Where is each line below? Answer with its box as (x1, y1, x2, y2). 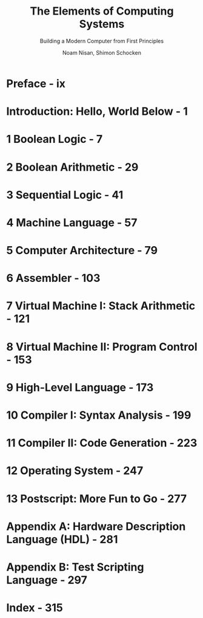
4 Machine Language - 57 (6, 216, 138, 229)
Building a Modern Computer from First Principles (39, 37, 164, 44)
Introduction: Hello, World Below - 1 (6, 105, 188, 118)
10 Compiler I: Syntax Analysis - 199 (6, 408, 191, 422)
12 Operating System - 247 (6, 464, 144, 478)
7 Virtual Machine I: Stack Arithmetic (6, 299, 196, 313)
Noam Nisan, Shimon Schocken (62, 49, 141, 56)
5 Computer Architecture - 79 (6, 244, 158, 258)
